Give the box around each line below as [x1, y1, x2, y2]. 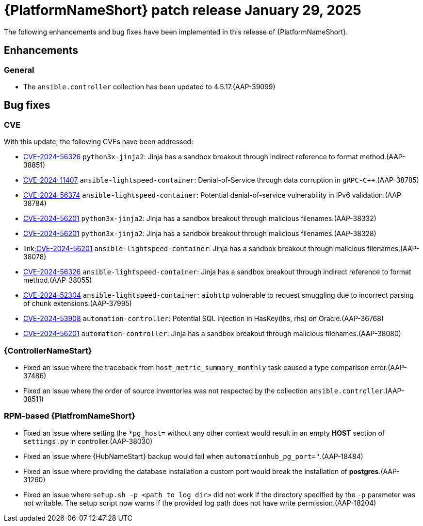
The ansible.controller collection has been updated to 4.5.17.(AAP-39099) [23, 82, 276, 91]
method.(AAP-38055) [23, 276, 92, 285]
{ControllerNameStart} [4, 345, 92, 356]
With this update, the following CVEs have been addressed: [4, 137, 194, 146]
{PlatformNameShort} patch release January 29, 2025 [4, 2, 361, 18]
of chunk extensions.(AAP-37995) [23, 299, 132, 308]
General [4, 65, 34, 75]
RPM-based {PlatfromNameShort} [4, 411, 135, 421]
